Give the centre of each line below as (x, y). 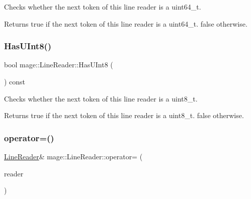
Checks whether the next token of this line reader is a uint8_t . (101, 98)
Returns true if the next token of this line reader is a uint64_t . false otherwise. (126, 23)
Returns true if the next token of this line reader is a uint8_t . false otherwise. (124, 115)
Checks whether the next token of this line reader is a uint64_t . (103, 7)
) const (15, 81)
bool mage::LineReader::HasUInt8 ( (59, 65)
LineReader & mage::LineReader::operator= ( (73, 156)
